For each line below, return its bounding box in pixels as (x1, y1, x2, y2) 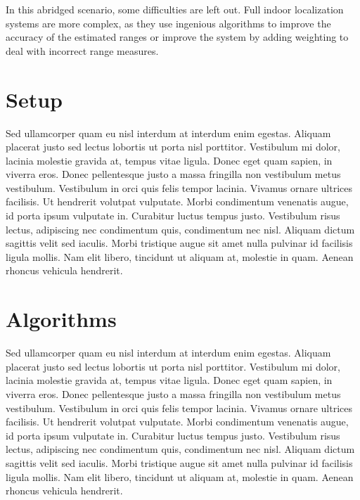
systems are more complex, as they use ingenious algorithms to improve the (6, 15, 331, 30)
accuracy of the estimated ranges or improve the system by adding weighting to (6, 30, 349, 44)
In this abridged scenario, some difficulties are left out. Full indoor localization (6, 2, 344, 16)
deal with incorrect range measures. (6, 43, 159, 58)
